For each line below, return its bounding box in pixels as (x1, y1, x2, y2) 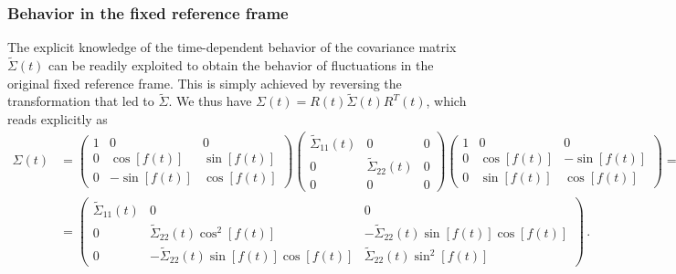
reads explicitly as (7, 110, 108, 129)
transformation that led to (7, 91, 154, 111)
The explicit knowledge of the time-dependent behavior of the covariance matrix (7, 37, 457, 57)
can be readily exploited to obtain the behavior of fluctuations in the (48, 56, 434, 75)
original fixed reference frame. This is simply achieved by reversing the (7, 73, 402, 92)
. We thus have (168, 91, 252, 111)
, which (426, 91, 467, 111)
